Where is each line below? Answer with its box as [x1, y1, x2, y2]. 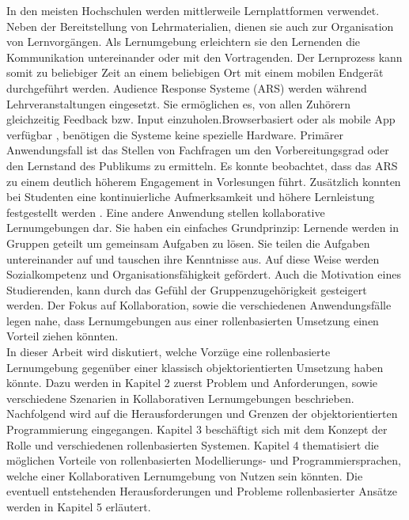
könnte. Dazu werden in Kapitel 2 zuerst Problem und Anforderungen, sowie [6, 374, 377, 391]
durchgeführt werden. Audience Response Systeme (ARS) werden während [6, 79, 367, 96]
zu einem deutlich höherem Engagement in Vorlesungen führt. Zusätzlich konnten [6, 173, 401, 189]
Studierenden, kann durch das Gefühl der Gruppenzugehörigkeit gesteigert [6, 281, 367, 298]
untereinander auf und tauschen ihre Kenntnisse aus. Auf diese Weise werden [6, 250, 380, 267]
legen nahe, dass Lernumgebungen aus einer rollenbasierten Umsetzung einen [6, 312, 379, 328]
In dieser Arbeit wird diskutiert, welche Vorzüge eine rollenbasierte [6, 344, 331, 360]
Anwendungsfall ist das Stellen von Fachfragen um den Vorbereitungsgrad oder [6, 142, 389, 158]
